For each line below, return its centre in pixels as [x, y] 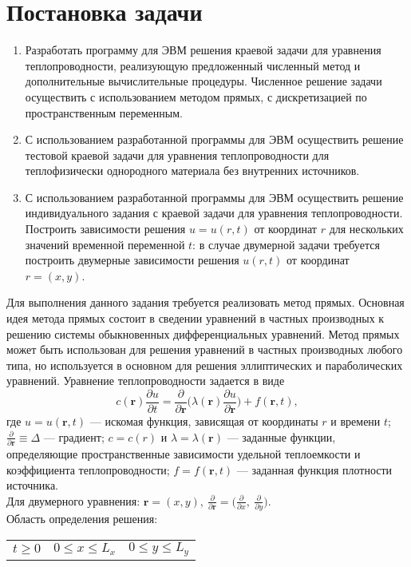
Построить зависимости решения [105, 229]
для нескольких [366, 229]
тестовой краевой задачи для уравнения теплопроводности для [177, 155]
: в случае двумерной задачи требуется [286, 244]
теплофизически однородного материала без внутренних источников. [192, 170]
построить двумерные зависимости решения [132, 260]
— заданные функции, [281, 436]
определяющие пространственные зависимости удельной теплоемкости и [184, 453]
